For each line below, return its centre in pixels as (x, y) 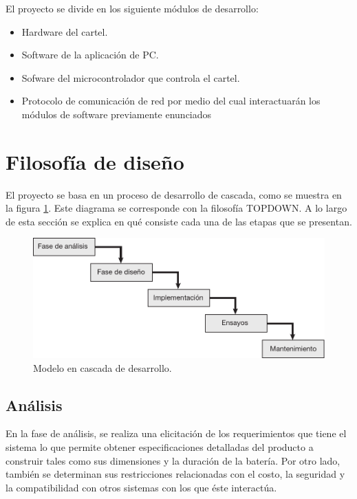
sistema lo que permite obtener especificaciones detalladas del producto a (160, 446)
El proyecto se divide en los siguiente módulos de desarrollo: (132, 8)
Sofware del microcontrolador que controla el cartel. (131, 77)
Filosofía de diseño (95, 161)
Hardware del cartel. (65, 31)
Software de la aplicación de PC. (90, 55)
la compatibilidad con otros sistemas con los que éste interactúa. (141, 487)
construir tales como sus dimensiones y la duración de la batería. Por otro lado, (173, 460)
